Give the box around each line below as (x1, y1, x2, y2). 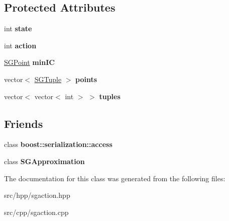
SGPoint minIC (4, 57, 55, 67)
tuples (99, 91, 121, 101)
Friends (4, 115, 43, 131)
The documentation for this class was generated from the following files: (4, 173, 225, 183)
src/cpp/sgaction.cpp (4, 206, 69, 217)
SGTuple (34, 73, 62, 84)
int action (4, 40, 37, 50)
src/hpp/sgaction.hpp (4, 190, 70, 200)
